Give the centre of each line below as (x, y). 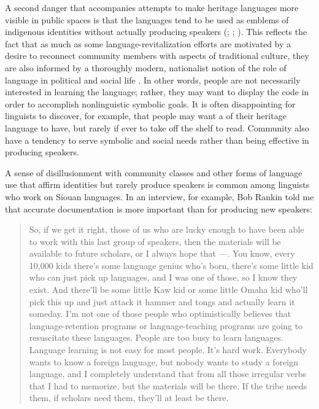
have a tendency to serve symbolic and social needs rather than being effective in (157, 140)
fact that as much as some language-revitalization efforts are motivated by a (148, 43)
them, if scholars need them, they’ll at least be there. (129, 398)
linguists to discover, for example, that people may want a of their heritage (146, 116)
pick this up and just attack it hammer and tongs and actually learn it (162, 301)
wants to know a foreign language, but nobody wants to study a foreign (164, 361)
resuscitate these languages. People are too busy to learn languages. (156, 337)
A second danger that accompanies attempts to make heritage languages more (152, 7)
